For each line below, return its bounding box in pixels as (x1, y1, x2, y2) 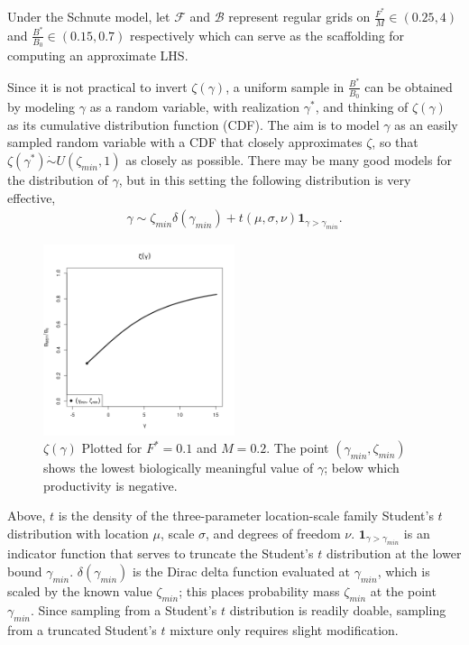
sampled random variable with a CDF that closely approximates (7, 133, 363, 152)
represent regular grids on (228, 7, 371, 26)
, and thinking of (315, 97, 409, 116)
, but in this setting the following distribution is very (118, 170, 411, 189)
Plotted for (81, 438, 143, 457)
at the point (370, 581, 437, 600)
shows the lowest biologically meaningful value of (43, 458, 314, 477)
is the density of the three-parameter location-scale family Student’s (58, 506, 434, 525)
